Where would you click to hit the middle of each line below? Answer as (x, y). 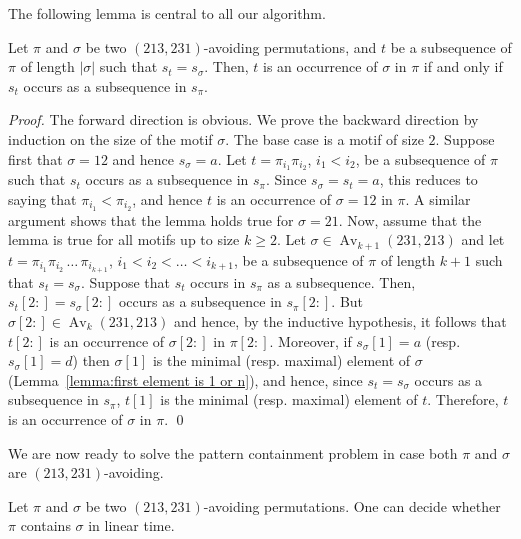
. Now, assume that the (410, 219)
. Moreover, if (310, 340)
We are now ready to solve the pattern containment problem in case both (233, 452)
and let (483, 239)
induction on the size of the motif (110, 138)
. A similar (438, 199)
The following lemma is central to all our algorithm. (167, 13)
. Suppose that (125, 281)
